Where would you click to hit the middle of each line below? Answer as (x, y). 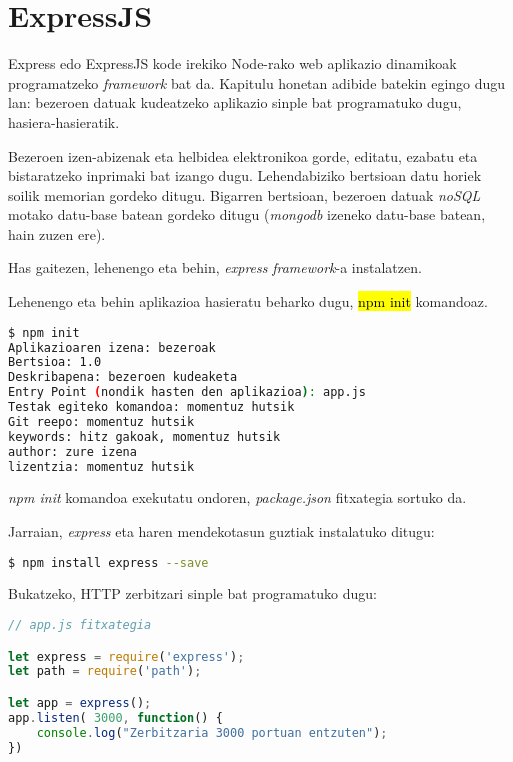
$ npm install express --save (108, 562)
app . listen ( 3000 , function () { (115, 717)
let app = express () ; (80, 703)
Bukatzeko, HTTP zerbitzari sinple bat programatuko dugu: (192, 593)
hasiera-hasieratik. (64, 121)
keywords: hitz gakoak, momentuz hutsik (144, 436)
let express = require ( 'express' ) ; (126, 656)
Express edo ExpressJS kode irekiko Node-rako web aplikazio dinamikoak (232, 63)
